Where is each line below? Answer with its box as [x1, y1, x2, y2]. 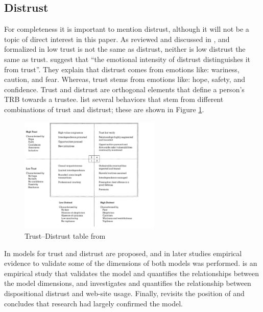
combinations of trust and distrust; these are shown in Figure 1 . [4, 103, 204, 114]
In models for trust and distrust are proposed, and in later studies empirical [4, 247, 242, 258]
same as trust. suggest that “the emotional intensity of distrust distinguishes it [4, 53, 250, 64]
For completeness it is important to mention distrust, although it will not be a [4, 24, 249, 34]
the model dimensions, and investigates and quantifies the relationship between [4, 278, 251, 288]
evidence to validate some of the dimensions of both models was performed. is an [4, 258, 257, 268]
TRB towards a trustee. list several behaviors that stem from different [4, 94, 224, 105]
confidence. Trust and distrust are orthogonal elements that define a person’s [4, 84, 245, 94]
